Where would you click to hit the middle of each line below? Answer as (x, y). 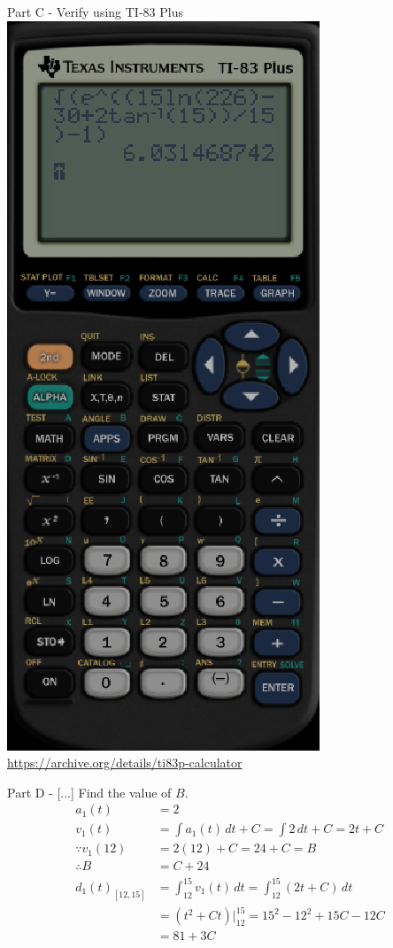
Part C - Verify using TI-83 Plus (95, 12)
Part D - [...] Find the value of (89, 792)
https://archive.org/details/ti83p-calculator (125, 763)
